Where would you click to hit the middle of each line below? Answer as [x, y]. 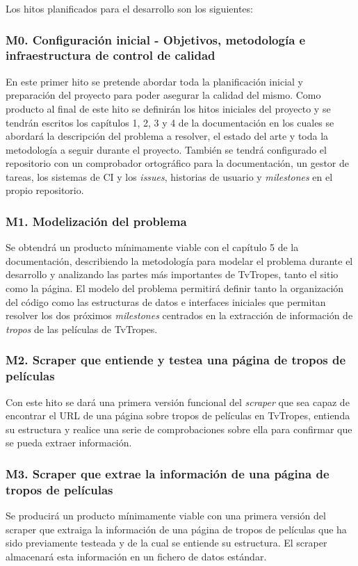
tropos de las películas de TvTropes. [82, 329]
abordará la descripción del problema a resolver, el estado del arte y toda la [167, 136]
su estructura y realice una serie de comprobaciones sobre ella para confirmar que [179, 429]
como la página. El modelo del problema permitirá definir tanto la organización [175, 288]
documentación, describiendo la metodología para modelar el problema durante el [179, 260]
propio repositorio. [45, 190]
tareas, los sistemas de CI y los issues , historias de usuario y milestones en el [169, 176]
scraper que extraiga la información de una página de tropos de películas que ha [176, 529]
